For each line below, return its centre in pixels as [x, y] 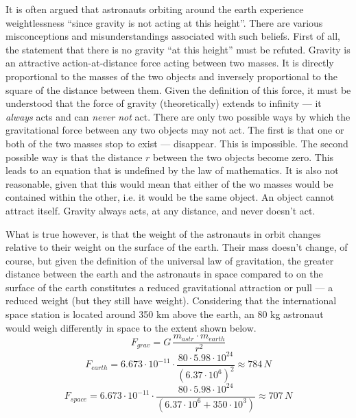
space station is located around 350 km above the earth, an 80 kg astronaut [165, 314]
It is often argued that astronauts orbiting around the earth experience [155, 9]
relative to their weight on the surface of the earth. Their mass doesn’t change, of [177, 247]
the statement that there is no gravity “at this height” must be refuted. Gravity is [178, 49]
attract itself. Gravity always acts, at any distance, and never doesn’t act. [161, 210]
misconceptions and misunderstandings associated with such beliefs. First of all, [173, 36]
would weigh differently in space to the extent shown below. [131, 327]
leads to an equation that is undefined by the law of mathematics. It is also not [172, 170]
